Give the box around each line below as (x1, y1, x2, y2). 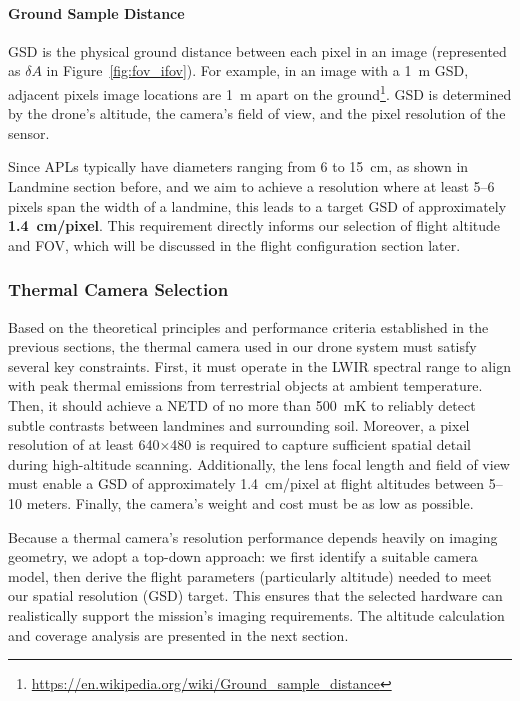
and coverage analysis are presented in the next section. (8, 624, 349, 645)
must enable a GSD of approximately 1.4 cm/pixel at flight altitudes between (8, 473, 485, 494)
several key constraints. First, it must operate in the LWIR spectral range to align (8, 355, 511, 376)
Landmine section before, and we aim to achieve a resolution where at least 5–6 (8, 176, 495, 197)
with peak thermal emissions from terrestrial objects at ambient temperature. (8, 375, 483, 396)
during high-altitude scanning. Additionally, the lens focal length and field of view (8, 453, 510, 474)
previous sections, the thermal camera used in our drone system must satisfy (8, 336, 477, 357)
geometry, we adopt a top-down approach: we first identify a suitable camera (8, 546, 478, 567)
